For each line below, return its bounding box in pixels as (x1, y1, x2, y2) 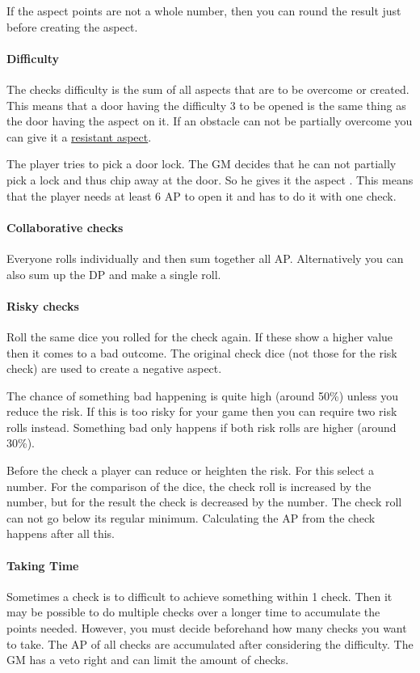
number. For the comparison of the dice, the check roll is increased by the (6, 477, 372, 494)
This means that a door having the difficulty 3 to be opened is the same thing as (6, 96, 406, 113)
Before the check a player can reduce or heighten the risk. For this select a (6, 462, 375, 479)
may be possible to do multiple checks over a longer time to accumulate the (6, 603, 380, 620)
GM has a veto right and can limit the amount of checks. (6, 651, 289, 668)
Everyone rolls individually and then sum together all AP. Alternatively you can (6, 249, 404, 266)
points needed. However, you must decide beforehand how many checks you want (6, 620, 407, 637)
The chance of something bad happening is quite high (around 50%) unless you (6, 387, 398, 404)
